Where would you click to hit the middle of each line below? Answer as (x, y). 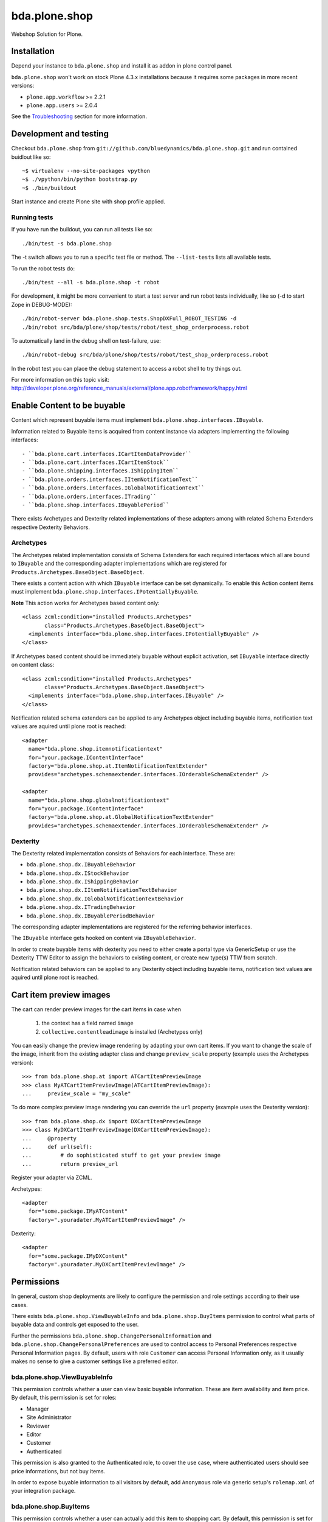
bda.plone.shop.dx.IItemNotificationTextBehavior (102, 890)
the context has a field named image (87, 1023)
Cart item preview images (61, 994)
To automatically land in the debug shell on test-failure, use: (86, 340)
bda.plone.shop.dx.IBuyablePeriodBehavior (91, 916)
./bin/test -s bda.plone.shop (67, 243)
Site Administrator (49, 1417)
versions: (23, 86)
